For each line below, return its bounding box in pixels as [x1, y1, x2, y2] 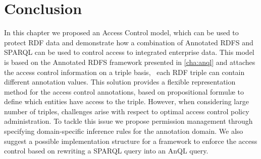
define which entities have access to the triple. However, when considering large [4, 96, 249, 107]
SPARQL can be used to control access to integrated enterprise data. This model [4, 47, 254, 57]
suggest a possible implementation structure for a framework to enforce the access [4, 135, 257, 146]
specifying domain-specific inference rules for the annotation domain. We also [4, 126, 243, 136]
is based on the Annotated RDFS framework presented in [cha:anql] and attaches [4, 56, 255, 67]
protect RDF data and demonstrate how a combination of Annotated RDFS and [4, 37, 253, 47]
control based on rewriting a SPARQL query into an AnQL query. [4, 145, 208, 156]
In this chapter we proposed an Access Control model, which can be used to [4, 27, 239, 38]
